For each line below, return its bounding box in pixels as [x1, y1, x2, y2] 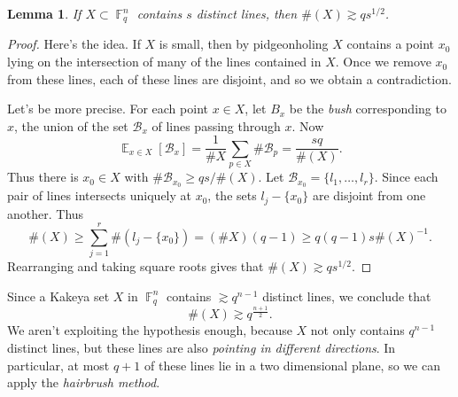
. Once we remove [335, 52, 431, 71]
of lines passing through [151, 116, 281, 135]
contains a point [346, 35, 434, 53]
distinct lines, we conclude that [262, 286, 431, 305]
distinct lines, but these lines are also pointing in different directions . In [7, 338, 396, 356]
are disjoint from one [312, 186, 426, 205]
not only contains [310, 321, 405, 339]
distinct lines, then [196, 4, 298, 22]
